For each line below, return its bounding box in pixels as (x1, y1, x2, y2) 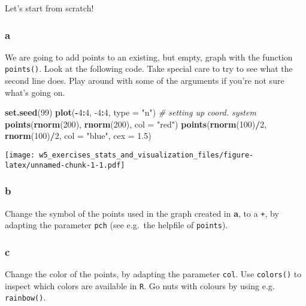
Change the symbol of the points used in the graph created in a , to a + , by (5, 207, 279, 219)
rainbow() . (5, 291, 46, 304)
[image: (5, 151, 35, 160)
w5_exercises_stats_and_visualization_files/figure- (39, 151, 254, 160)
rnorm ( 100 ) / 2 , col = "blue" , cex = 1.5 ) (5, 129, 152, 142)
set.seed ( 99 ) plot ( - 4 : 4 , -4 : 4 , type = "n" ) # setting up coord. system (5, 106, 256, 119)
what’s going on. (5, 86, 65, 98)
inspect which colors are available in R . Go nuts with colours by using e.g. (5, 279, 275, 292)
